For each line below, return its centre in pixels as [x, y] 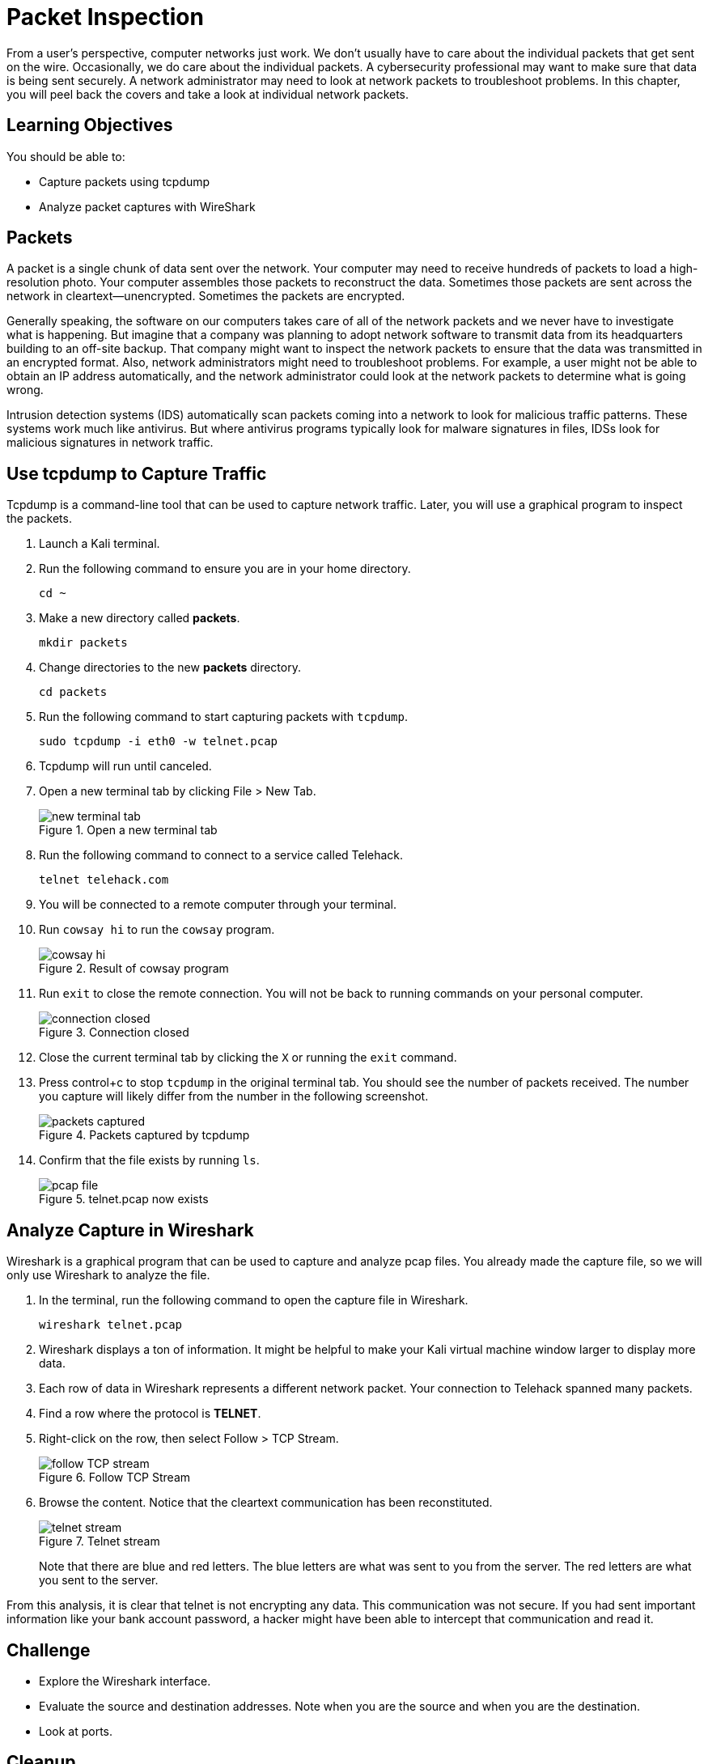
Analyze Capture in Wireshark [130, 1230]
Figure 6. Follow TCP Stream [115, 1478]
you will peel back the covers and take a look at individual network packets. [208, 94]
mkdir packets [83, 643]
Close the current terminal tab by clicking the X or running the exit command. [248, 1058]
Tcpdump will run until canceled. [125, 766]
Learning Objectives [90, 125]
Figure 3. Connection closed [114, 1033]
